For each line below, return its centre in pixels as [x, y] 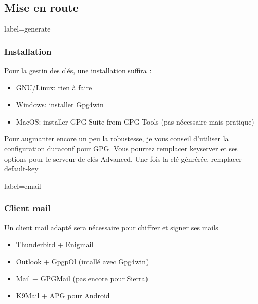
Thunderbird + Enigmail [55, 244]
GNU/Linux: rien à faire [54, 87]
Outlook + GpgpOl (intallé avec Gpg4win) [82, 261]
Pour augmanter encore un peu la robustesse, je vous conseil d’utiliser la [116, 139]
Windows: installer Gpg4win [60, 104]
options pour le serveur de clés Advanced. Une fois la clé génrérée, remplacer [123, 158]
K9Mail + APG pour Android [63, 295]
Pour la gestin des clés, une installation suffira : [78, 70]
